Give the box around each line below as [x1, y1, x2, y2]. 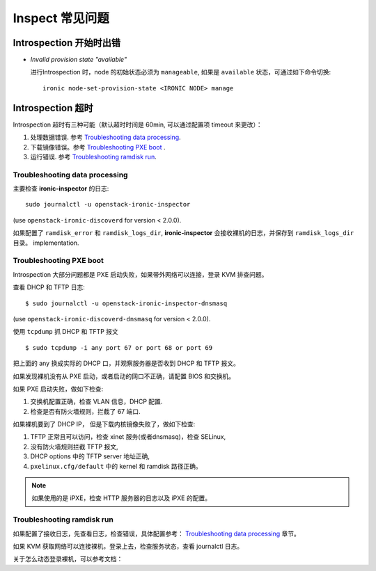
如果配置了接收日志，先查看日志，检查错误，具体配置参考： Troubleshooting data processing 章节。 [13, 529, 301, 538]
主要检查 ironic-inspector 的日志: [13, 184, 109, 193]
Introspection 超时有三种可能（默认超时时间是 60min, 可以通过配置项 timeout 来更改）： [13, 120, 263, 129]
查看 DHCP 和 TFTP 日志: [13, 283, 85, 291]
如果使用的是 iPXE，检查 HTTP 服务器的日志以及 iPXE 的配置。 [31, 494, 212, 502]
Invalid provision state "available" [30, 56, 127, 64]
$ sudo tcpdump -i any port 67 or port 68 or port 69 [25, 344, 212, 351]
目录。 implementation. [13, 239, 79, 247]
